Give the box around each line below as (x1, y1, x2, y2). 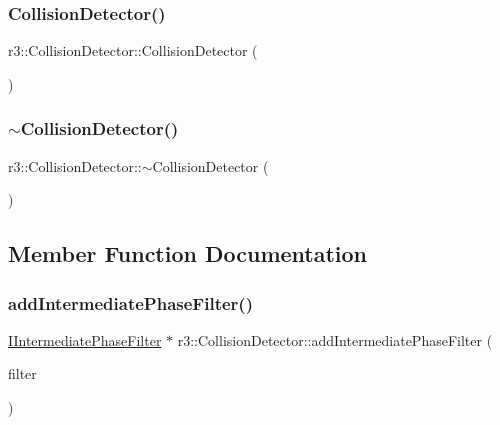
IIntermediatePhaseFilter (8, 329, 162, 350)
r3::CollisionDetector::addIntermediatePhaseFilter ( (177, 329, 493, 350)
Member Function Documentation (8, 238, 368, 269)
